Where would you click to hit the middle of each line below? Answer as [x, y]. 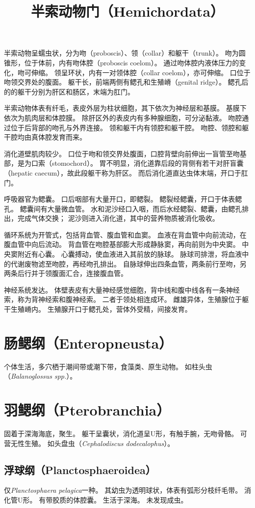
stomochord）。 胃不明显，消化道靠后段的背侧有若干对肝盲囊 [148, 163]
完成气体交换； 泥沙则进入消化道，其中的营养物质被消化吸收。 [118, 218]
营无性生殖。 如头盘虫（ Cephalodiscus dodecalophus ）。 [89, 443]
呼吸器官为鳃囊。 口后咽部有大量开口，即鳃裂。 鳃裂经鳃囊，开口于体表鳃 [123, 199]
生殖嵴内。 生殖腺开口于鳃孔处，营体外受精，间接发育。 [101, 309]
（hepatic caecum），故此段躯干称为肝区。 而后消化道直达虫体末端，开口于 [123, 172]
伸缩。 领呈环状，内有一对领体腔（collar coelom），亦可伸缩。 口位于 [141, 72]
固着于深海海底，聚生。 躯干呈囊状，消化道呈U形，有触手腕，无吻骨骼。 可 [126, 433]
